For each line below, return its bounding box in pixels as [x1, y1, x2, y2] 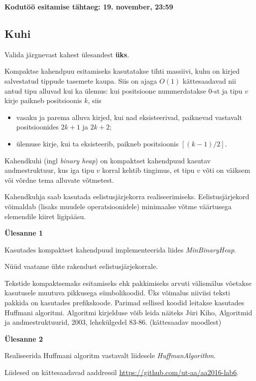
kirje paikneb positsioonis [4, 95, 82, 106]
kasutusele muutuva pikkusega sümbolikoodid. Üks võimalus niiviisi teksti [4, 287, 230, 298]
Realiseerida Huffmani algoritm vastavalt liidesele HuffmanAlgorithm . [4, 350, 216, 361]
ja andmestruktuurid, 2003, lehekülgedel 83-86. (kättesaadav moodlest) [4, 317, 222, 327]
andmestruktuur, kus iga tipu [4, 165, 94, 175]
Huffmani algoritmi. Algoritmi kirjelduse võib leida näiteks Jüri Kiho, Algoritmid [4, 307, 253, 317]
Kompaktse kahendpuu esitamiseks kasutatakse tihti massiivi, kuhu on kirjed [4, 66, 240, 76]
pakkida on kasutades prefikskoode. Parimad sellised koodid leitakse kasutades [4, 297, 245, 308]
